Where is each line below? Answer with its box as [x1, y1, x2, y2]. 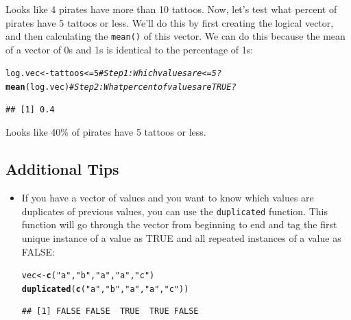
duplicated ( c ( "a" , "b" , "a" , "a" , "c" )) [21, 284, 189, 294]
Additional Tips [5, 158, 119, 180]
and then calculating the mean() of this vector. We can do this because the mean [5, 29, 346, 43]
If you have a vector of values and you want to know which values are [21, 190, 314, 205]
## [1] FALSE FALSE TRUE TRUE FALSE [21, 306, 199, 317]
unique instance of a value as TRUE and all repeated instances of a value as [21, 230, 341, 245]
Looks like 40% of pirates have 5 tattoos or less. [5, 125, 206, 139]
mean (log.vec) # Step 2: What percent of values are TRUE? [5, 82, 237, 93]
